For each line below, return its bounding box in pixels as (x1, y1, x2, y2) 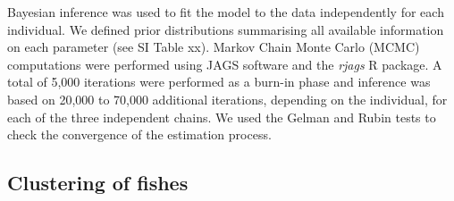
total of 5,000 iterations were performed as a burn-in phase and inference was (7, 72, 431, 91)
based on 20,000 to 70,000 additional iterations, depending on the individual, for (7, 89, 448, 108)
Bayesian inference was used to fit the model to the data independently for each (7, 3, 444, 21)
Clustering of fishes (7, 169, 189, 197)
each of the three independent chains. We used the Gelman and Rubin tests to (7, 107, 436, 126)
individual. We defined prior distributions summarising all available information (7, 20, 444, 38)
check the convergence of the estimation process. (7, 125, 272, 144)
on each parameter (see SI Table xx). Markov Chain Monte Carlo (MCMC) (7, 38, 420, 56)
